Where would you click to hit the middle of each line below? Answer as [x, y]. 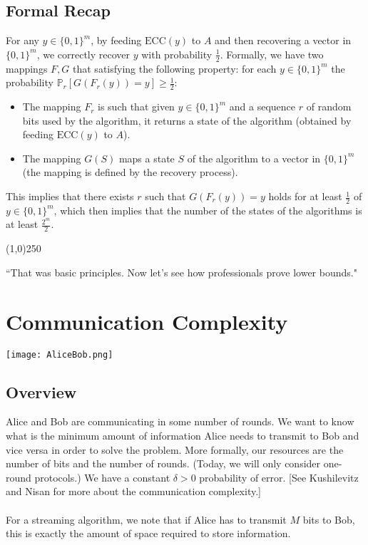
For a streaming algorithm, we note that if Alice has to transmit [146, 519]
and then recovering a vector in [283, 40]
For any [22, 40]
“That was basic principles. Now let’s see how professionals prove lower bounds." [182, 272]
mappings [27, 68]
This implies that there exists [70, 196]
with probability [177, 54]
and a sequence [262, 107]
